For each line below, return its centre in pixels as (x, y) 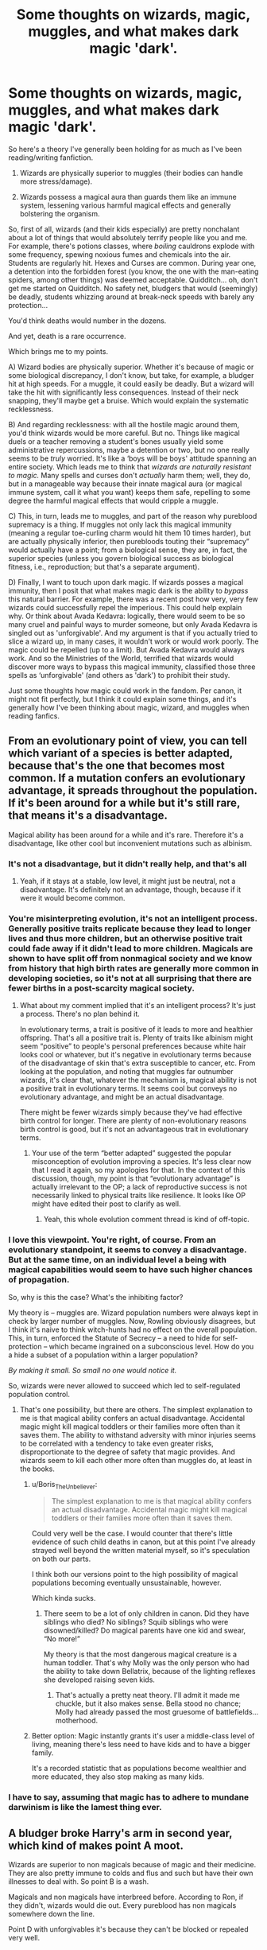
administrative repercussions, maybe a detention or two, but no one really (129, 450)
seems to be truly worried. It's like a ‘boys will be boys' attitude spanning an (132, 458)
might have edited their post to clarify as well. (106, 1204)
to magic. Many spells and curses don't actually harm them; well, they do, (129, 475)
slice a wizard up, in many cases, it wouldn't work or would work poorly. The (133, 641)
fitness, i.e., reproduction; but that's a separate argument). (104, 566)
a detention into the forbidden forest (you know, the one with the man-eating (133, 271)
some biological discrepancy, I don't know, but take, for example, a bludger (131, 375)
